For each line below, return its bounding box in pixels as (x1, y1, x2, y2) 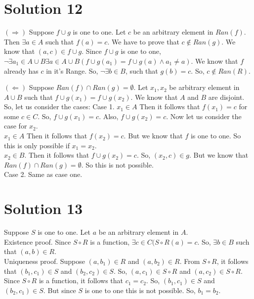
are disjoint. (208, 91, 245, 102)
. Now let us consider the (166, 111, 242, 121)
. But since (43, 285, 76, 295)
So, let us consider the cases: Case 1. (4, 101, 115, 112)
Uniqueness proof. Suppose (4, 256, 85, 266)
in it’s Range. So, (46, 65, 98, 76)
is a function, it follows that (39, 275, 124, 286)
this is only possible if (4, 140, 70, 150)
